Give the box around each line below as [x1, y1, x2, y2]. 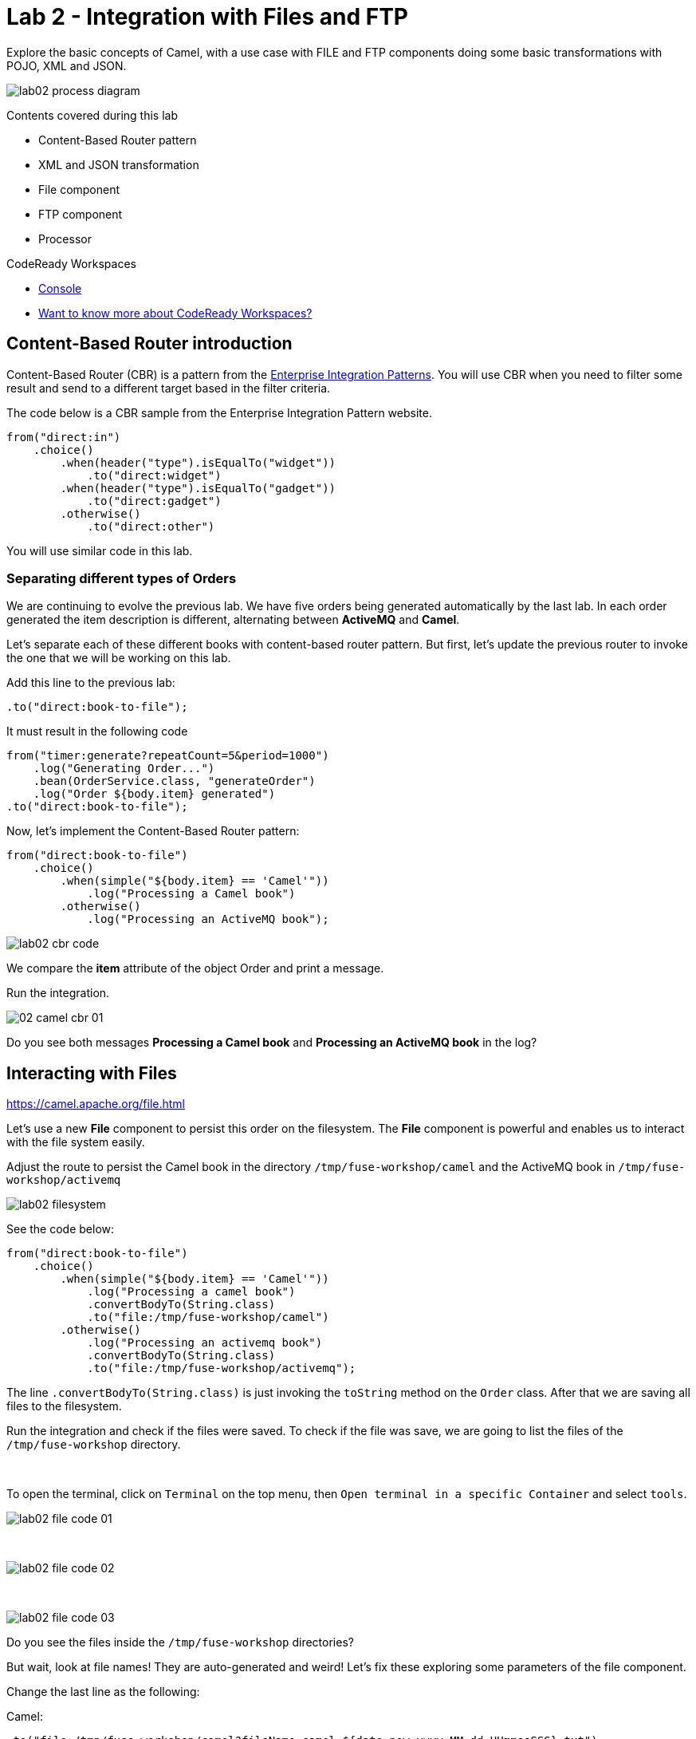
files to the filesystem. [6, 1399, 122, 1414]
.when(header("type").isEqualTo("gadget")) [60, 481, 336, 495]
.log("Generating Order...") [33, 762, 215, 775]
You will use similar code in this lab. [6, 543, 193, 558]
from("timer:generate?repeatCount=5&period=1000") [6, 749, 329, 763]
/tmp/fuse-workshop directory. [6, 1437, 181, 1452]
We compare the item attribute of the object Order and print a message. [6, 961, 384, 976]
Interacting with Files [6, 1063, 177, 1083]
